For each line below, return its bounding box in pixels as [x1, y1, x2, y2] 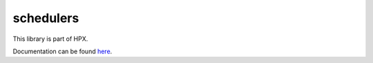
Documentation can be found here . [12, 47, 113, 55]
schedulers [12, 10, 79, 26]
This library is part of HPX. [12, 35, 88, 43]
